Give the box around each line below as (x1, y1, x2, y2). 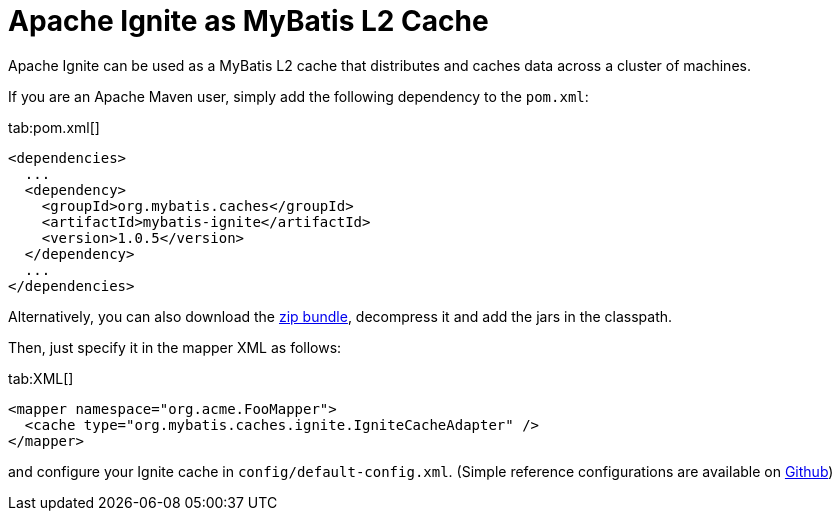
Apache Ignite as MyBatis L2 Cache (8, 4, 489, 38)
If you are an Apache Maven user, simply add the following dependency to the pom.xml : (8, 87, 589, 105)
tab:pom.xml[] (8, 118, 100, 136)
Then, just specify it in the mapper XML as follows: (8, 338, 342, 356)
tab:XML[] (8, 369, 74, 387)
